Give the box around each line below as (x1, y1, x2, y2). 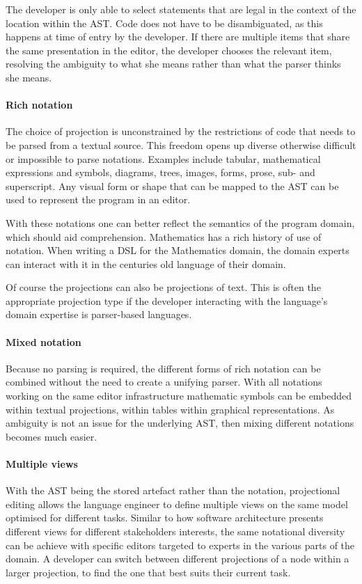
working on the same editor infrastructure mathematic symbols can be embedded (6, 388, 352, 403)
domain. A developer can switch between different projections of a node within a (6, 551, 349, 566)
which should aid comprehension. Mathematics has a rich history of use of (6, 229, 322, 244)
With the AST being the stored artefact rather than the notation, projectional (6, 483, 340, 498)
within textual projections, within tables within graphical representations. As (6, 402, 335, 416)
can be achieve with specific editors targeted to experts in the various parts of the (6, 537, 355, 552)
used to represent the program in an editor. (6, 192, 191, 207)
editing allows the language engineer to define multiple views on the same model (6, 496, 348, 511)
